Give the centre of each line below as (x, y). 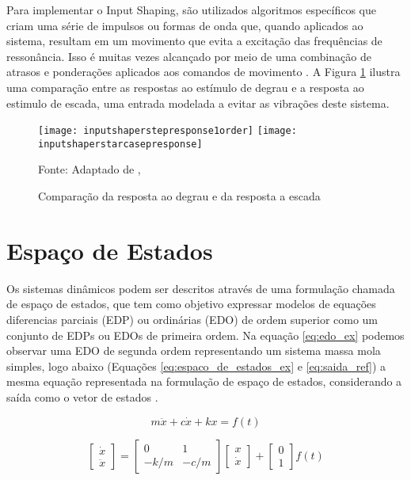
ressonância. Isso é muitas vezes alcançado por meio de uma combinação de (189, 56)
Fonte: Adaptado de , (89, 169)
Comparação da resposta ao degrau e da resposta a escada (179, 196)
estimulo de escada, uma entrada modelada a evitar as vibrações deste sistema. (198, 103)
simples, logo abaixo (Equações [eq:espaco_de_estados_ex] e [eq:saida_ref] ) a (196, 366)
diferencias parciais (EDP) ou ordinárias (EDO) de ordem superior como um (192, 319)
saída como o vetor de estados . (82, 396)
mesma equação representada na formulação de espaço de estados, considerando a (204, 381)
